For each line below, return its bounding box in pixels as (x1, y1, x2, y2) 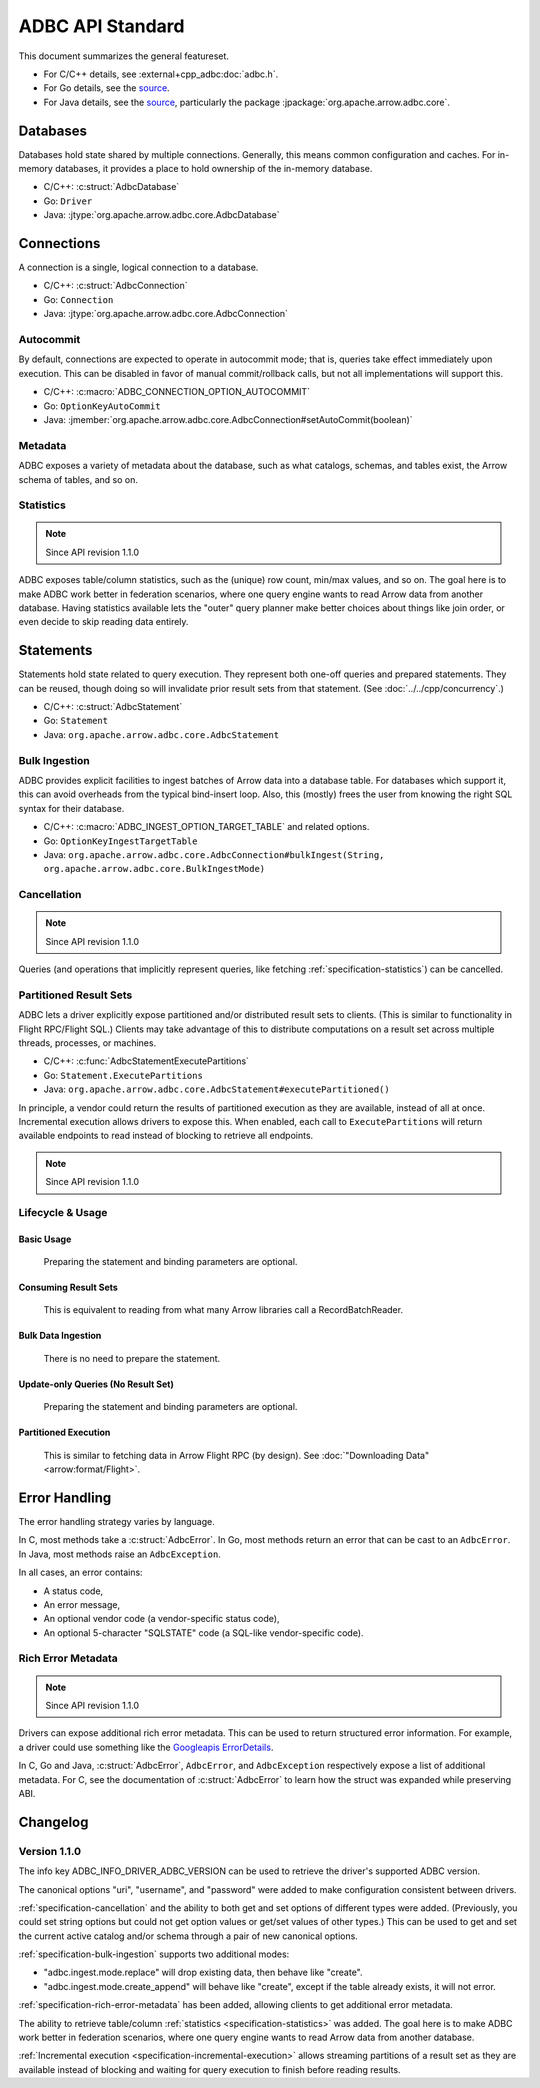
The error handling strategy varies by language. (18, 1515, 215, 1527)
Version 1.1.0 (18, 1844, 82, 1858)
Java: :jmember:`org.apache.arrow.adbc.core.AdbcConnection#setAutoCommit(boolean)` (43, 413, 414, 425)
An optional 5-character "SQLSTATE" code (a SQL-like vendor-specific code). (43, 1626, 364, 1639)
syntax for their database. (18, 802, 125, 814)
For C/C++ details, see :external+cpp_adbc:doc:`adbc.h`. (43, 68, 279, 80)
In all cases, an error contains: (18, 1566, 144, 1579)
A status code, (43, 1585, 104, 1597)
